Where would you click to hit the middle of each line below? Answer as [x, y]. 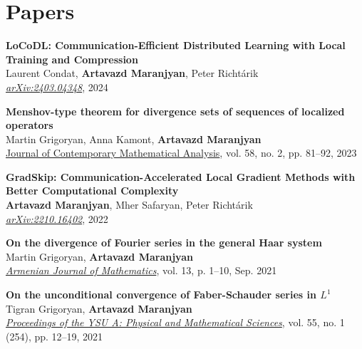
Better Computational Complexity [92, 191]
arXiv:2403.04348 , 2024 [57, 87]
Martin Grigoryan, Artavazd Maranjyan [99, 256]
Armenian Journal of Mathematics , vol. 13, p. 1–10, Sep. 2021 [141, 270]
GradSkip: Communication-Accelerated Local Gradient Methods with [181, 176]
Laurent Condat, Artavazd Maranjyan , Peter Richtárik [132, 73]
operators [30, 125]
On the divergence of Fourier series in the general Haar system [164, 243]
